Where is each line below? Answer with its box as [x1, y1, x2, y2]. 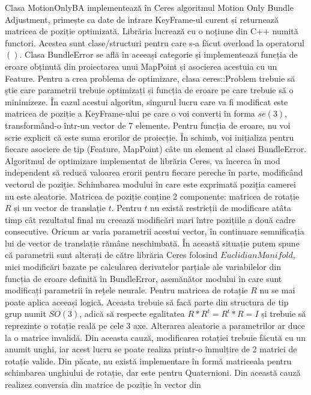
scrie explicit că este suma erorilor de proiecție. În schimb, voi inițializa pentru [5, 130, 294, 143]
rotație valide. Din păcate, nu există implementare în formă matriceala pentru [5, 354, 292, 367]
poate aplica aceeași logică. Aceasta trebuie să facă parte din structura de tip [5, 295, 289, 308]
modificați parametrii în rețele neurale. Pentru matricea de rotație [5, 284, 248, 296]
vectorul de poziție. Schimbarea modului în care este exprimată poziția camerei [5, 177, 296, 190]
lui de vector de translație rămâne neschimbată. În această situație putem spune [5, 236, 300, 249]
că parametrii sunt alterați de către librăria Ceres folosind [5, 248, 218, 261]
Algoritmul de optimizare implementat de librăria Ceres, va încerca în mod [5, 154, 280, 167]
